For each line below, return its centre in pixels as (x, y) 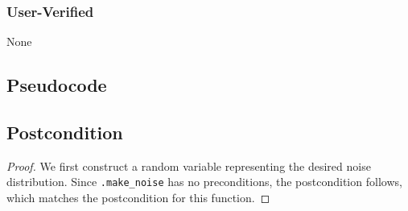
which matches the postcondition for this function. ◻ (138, 198)
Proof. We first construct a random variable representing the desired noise (189, 165)
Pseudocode (57, 85)
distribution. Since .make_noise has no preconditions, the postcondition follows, (204, 182)
